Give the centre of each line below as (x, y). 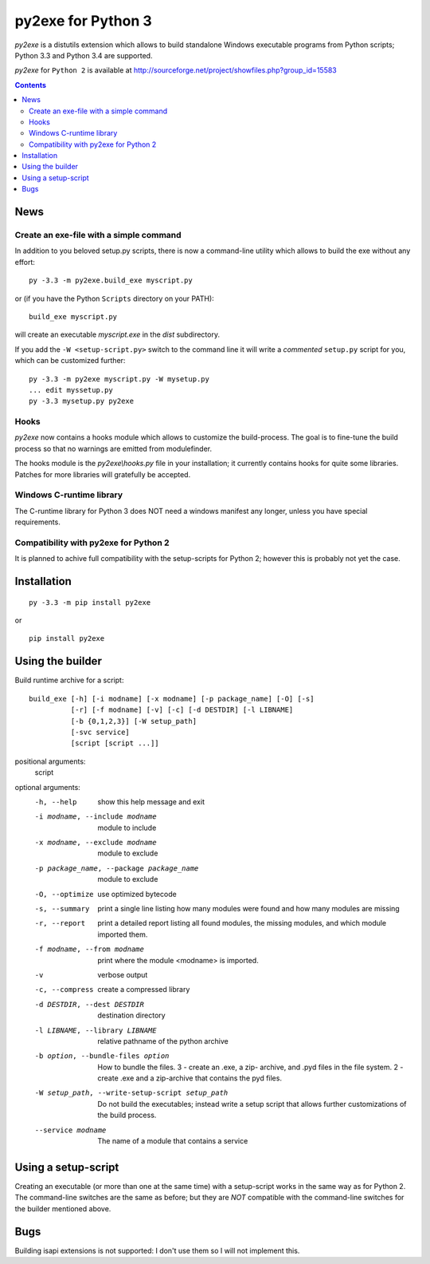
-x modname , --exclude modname (96, 843)
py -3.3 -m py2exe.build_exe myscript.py (111, 280)
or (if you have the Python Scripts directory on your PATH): (114, 298)
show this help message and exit (151, 801)
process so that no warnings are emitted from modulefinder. (113, 448)
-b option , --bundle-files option (102, 1056)
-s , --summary (62, 909)
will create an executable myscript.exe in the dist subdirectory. (117, 334)
